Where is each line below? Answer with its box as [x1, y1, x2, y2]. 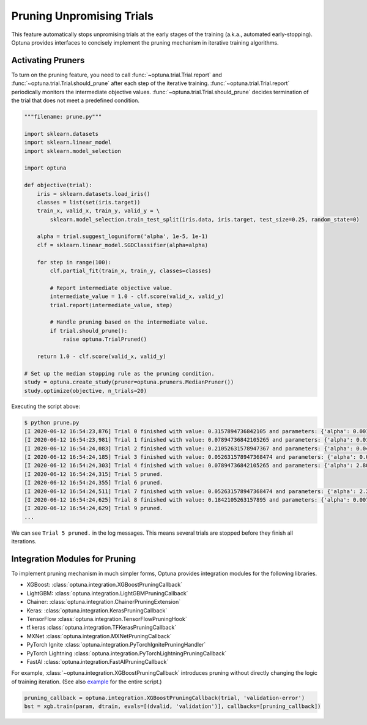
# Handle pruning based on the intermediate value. [50, 319, 209, 325]
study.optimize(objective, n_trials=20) [24, 387, 147, 394]
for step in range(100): [37, 259, 112, 266]
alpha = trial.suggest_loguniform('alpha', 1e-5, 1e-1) [37, 233, 209, 240]
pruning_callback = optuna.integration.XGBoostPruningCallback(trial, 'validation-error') [24, 694, 305, 701]
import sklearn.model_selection [24, 147, 122, 154]
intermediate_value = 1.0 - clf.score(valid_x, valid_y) [50, 293, 224, 300]
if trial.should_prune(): [50, 327, 128, 334]
